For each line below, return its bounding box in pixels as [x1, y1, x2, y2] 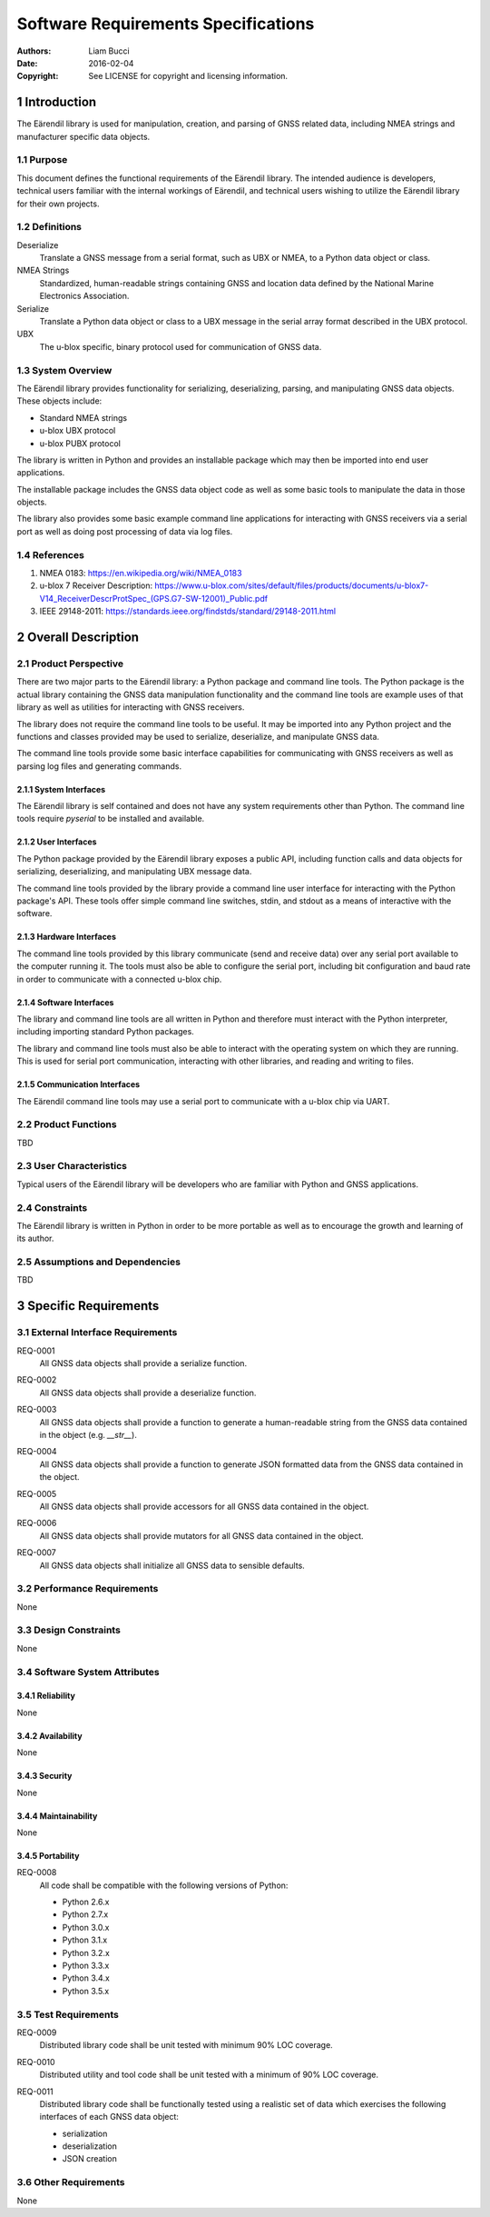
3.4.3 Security [16, 1771, 73, 1782]
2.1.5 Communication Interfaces [16, 1079, 141, 1090]
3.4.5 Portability [16, 1850, 80, 1861]
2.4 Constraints [16, 1201, 88, 1213]
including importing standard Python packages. [16, 1026, 194, 1037]
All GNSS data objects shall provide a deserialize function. [39, 1387, 257, 1398]
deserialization [62, 2141, 117, 2152]
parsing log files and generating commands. [16, 760, 181, 772]
